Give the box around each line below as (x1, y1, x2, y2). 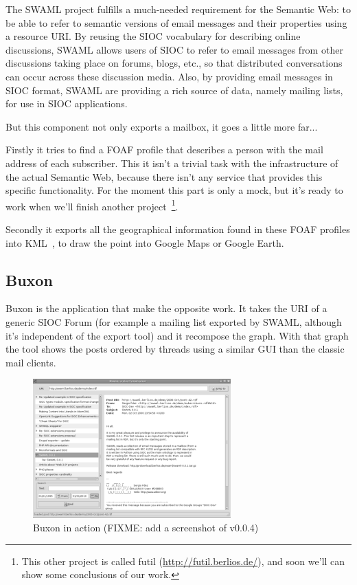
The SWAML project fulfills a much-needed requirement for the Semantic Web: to (5, 2, 351, 16)
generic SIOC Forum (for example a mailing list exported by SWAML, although (5, 314, 342, 329)
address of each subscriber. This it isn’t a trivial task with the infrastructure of (5, 155, 338, 170)
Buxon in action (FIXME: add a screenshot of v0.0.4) (33, 520, 259, 534)
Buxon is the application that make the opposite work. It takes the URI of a (5, 301, 327, 316)
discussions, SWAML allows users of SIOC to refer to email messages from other (5, 42, 343, 56)
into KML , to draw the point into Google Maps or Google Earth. (5, 235, 284, 250)
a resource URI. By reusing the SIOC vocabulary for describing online (5, 29, 301, 43)
